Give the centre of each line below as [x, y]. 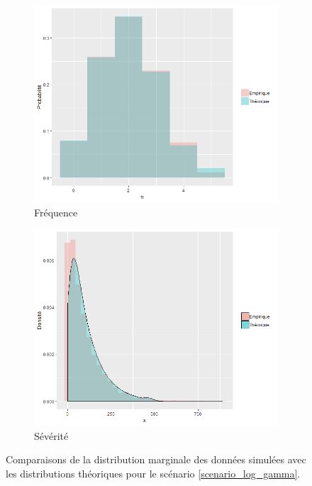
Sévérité [51, 435]
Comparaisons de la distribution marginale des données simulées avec [156, 459]
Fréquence [56, 212]
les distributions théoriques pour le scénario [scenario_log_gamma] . [153, 473]
